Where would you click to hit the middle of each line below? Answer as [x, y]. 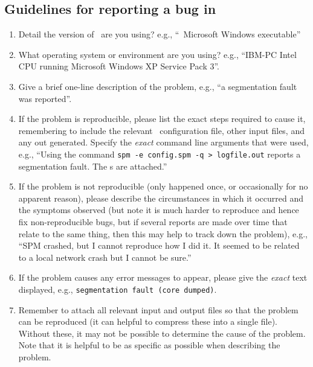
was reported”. [45, 98]
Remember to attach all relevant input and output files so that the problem [158, 309]
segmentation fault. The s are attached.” [93, 166]
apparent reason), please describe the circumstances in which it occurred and [161, 198]
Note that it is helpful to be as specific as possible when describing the [149, 345]
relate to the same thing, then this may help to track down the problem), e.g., [163, 233]
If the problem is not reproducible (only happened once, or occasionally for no [163, 186]
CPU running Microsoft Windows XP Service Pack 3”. [119, 66]
